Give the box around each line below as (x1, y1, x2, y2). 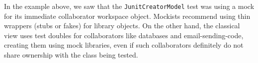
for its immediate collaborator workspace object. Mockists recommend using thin (4, 10, 251, 21)
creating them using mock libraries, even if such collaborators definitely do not (4, 40, 244, 50)
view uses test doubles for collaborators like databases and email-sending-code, (4, 30, 244, 40)
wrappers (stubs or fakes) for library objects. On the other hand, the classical (4, 20, 240, 31)
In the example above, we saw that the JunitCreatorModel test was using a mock (4, 1, 255, 11)
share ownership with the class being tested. (4, 50, 138, 60)
